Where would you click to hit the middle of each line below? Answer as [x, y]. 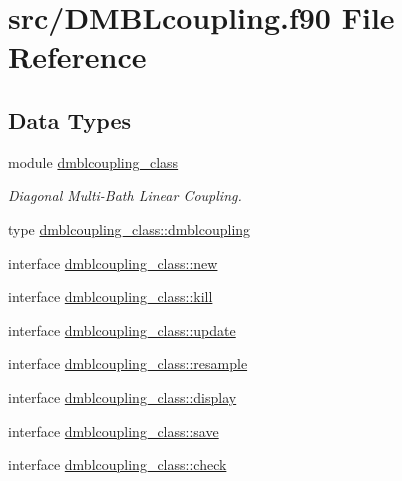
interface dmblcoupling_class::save [113, 430]
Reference [77, 56]
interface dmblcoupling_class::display [122, 396]
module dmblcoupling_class [93, 161]
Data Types [69, 119]
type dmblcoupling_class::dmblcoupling [129, 228]
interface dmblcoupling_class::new [113, 262]
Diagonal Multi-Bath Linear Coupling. [125, 195]
